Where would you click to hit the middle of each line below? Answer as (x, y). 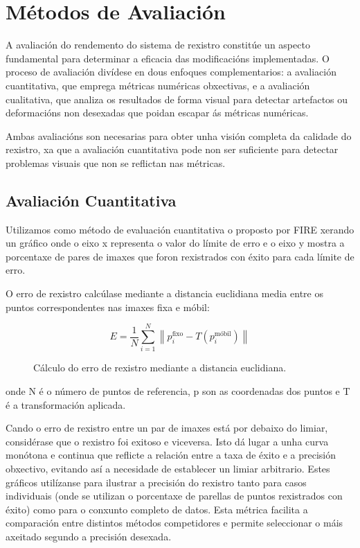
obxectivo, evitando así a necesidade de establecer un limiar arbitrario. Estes (168, 468)
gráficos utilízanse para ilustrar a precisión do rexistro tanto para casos (156, 482)
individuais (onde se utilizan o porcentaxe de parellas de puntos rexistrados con (174, 496)
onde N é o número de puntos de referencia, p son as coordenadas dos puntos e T (178, 390)
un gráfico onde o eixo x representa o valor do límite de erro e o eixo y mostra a (175, 243)
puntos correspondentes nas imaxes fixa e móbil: (108, 307)
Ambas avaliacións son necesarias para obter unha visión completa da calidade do (179, 135)
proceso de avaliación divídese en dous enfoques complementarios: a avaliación (171, 72)
